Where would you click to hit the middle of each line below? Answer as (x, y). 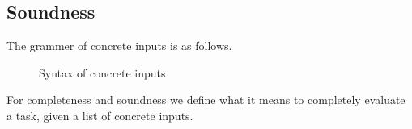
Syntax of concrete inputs (102, 72)
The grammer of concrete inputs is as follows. (119, 46)
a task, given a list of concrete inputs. (100, 115)
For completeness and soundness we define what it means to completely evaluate (206, 100)
